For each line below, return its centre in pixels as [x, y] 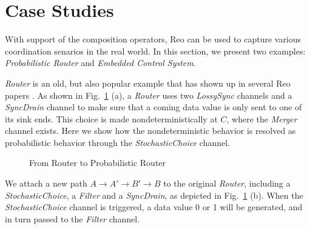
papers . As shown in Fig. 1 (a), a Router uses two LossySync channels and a [149, 95]
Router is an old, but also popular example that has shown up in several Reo [148, 83]
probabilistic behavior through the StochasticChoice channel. [117, 142]
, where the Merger [262, 118]
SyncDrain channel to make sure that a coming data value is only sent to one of [153, 107]
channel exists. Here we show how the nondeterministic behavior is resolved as [150, 131]
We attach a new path [46, 183]
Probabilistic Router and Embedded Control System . [100, 63]
